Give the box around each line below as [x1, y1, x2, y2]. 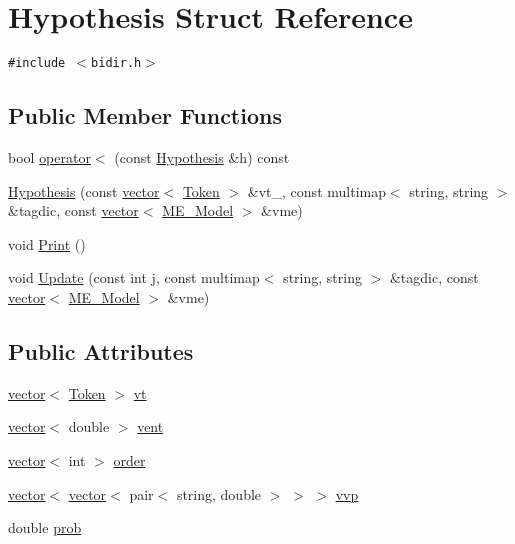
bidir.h [91, 56, 142, 71]
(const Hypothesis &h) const [114, 146, 290, 167]
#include [8, 56, 66, 71]
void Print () [8, 233, 86, 254]
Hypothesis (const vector [8, 180, 160, 201]
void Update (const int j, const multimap [8, 267, 260, 288]
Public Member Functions [8, 100, 282, 131]
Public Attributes [8, 335, 194, 366]
